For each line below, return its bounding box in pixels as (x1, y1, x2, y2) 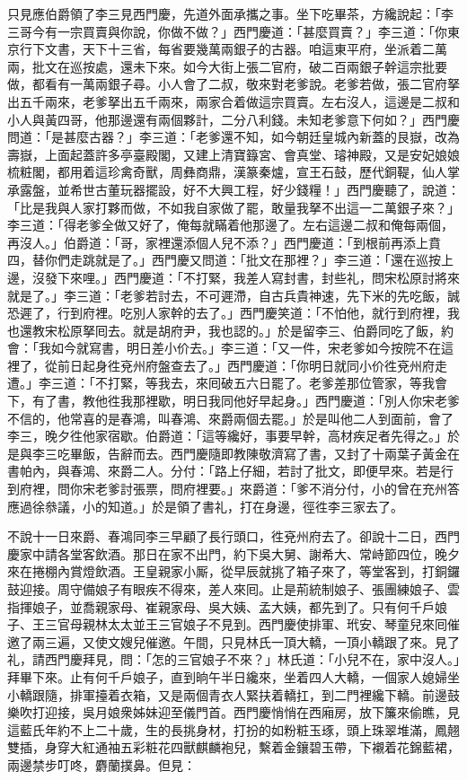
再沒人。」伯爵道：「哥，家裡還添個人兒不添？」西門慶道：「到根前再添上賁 (7, 232, 441, 251)
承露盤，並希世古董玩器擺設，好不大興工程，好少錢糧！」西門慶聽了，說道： (7, 180, 460, 198)
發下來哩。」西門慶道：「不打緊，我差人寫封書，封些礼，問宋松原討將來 (44, 267, 460, 286)
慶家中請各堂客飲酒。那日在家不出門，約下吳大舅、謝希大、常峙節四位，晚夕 (7, 544, 460, 563)
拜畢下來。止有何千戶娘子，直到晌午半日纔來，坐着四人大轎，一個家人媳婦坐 (7, 667, 460, 686)
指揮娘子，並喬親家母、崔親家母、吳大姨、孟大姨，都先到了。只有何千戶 (7, 597, 435, 616)
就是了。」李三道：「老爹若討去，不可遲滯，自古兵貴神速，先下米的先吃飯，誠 (7, 285, 460, 304)
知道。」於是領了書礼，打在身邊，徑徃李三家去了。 (107, 496, 403, 515)
